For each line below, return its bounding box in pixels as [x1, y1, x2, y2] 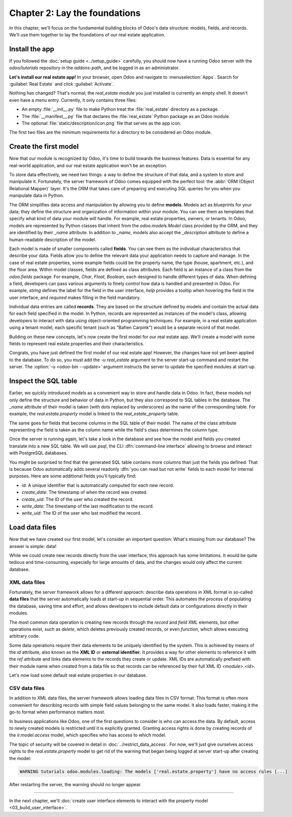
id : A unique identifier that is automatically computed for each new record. [21, 482, 174, 488]
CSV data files [9, 685, 45, 692]
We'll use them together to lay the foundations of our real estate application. [9, 31, 165, 37]
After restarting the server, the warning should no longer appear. [9, 781, 142, 787]
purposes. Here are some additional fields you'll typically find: [9, 473, 137, 479]
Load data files [9, 523, 56, 532]
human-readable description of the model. [9, 237, 97, 243]
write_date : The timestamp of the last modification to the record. [21, 503, 154, 509]
